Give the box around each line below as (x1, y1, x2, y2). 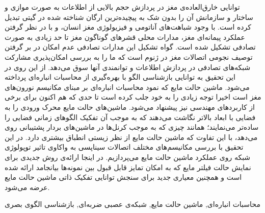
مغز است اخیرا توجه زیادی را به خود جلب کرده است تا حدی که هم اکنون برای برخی (5, 91, 261, 102)
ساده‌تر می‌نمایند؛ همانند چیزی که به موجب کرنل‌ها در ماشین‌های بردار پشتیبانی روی (5, 122, 259, 132)
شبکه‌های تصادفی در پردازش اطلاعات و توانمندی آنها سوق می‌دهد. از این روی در (5, 61, 251, 72)
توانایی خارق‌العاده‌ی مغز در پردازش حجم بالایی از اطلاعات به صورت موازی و (5, 2, 240, 12)
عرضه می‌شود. (5, 181, 50, 192)
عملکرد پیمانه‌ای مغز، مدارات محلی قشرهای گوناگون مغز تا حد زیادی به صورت (5, 31, 245, 42)
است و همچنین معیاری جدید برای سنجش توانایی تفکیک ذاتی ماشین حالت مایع (5, 172, 242, 182)
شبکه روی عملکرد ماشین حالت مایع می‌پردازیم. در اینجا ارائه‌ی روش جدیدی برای (5, 151, 251, 162)
